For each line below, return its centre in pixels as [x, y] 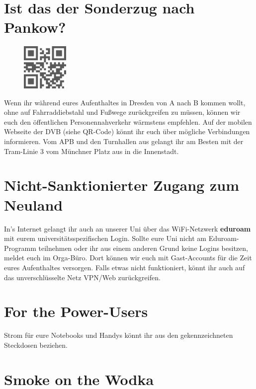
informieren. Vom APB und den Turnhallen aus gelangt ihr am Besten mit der [124, 141]
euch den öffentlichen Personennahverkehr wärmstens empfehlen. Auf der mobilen [128, 121]
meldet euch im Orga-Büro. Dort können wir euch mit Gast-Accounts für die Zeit [128, 258]
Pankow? [35, 27]
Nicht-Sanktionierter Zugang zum [122, 185]
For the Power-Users [76, 311]
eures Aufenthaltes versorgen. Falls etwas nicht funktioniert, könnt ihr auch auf [125, 267]
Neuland [34, 204]
